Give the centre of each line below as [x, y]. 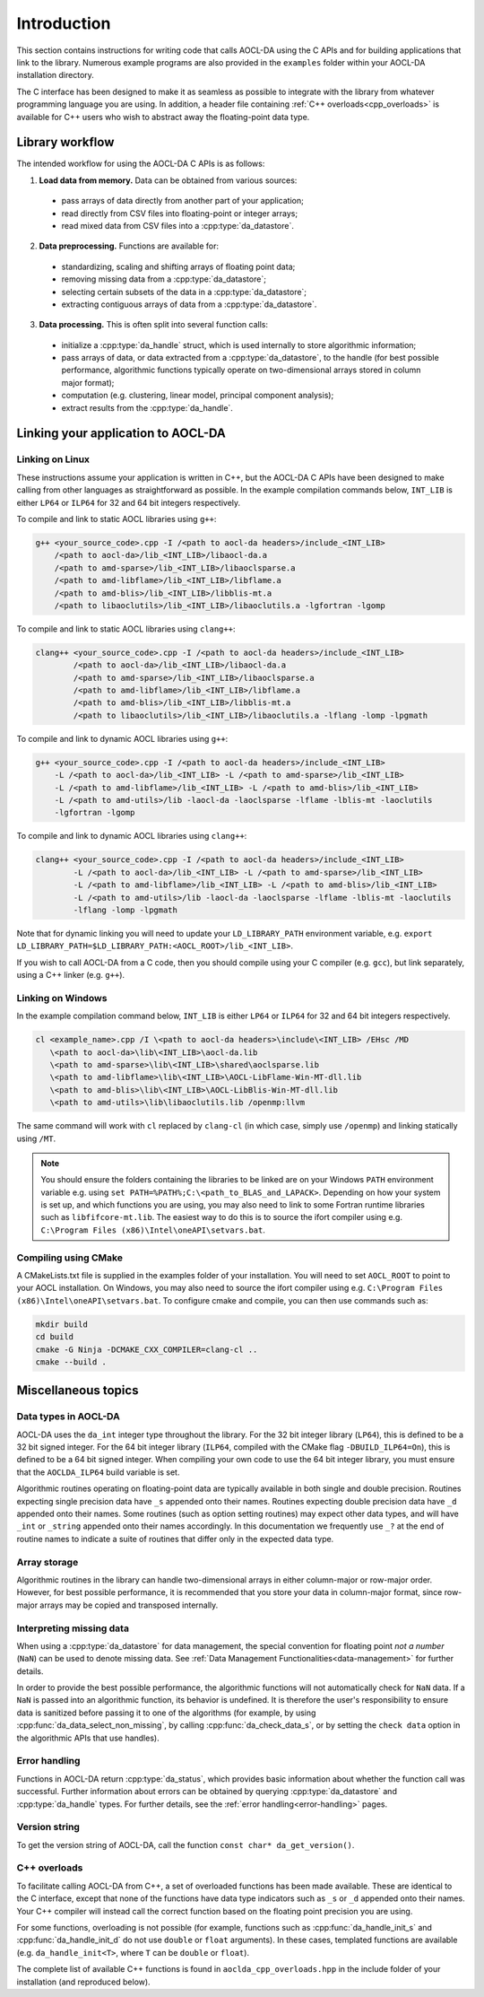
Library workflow [65, 142]
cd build [55, 1337]
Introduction [64, 23]
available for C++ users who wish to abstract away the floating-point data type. [163, 117]
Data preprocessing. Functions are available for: [129, 246]
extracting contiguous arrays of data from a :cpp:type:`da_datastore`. [189, 304]
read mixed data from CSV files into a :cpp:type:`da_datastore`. [178, 225]
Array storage [48, 1562]
